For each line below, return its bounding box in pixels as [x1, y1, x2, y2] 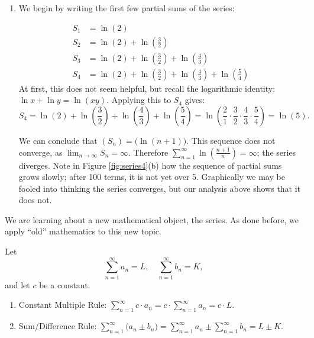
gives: [184, 94, 205, 106]
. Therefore [128, 146, 169, 158]
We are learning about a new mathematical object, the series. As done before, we [5, 213, 299, 226]
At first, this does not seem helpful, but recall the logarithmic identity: [18, 82, 276, 94]
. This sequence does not [186, 134, 276, 146]
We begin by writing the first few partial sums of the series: [18, 2, 235, 14]
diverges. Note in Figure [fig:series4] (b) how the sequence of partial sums [18, 159, 282, 171]
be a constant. [39, 278, 90, 291]
